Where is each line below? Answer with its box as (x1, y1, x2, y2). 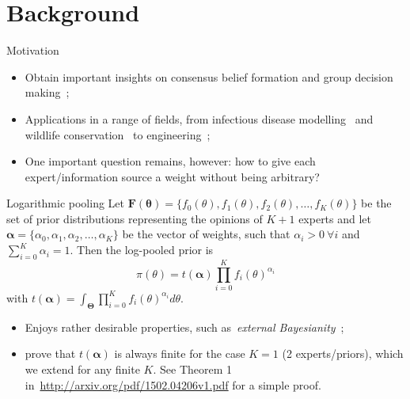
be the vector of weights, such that (122, 226, 290, 242)
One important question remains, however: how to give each (25, 153, 316, 169)
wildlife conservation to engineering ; (25, 126, 211, 142)
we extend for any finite (25, 360, 140, 377)
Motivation (6, 42, 59, 59)
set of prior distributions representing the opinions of (6, 210, 263, 226)
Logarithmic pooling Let (6, 195, 125, 211)
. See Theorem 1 (153, 360, 233, 377)
